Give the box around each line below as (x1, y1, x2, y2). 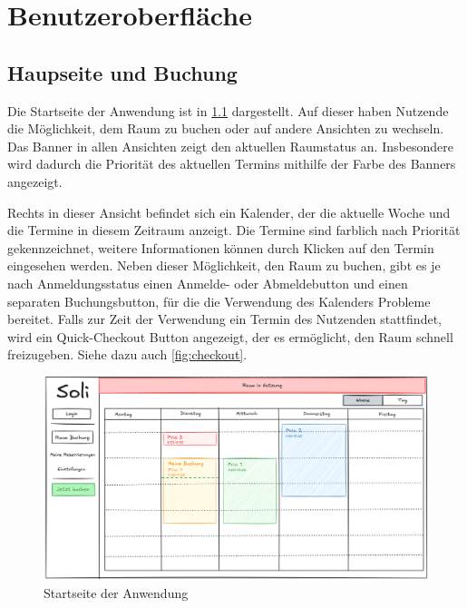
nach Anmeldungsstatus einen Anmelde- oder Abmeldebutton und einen (7, 273, 408, 292)
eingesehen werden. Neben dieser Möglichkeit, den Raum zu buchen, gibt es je (7, 256, 441, 275)
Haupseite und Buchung (7, 58, 238, 86)
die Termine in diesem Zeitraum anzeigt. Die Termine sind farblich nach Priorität (7, 221, 461, 240)
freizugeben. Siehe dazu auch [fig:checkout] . (7, 345, 248, 364)
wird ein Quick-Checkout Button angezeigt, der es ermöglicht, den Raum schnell (7, 327, 453, 346)
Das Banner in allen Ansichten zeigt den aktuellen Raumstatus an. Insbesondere (7, 136, 453, 155)
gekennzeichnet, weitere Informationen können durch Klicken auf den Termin (7, 238, 434, 257)
